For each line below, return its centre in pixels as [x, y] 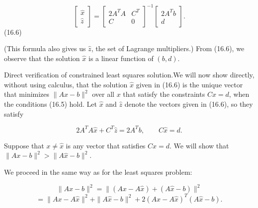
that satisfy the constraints [164, 94]
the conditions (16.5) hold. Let [50, 104]
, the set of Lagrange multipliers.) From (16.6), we [168, 48]
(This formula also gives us [45, 48]
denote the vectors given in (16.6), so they [189, 104]
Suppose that [24, 145]
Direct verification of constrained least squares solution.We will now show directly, [129, 75]
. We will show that [199, 145]
